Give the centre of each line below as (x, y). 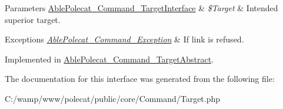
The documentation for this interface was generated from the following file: (140, 79)
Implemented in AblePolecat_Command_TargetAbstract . (109, 59)
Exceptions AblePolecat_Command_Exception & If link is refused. (124, 39)
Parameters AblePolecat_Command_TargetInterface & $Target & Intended (141, 8)
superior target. (33, 19)
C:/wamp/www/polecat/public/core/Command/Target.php (113, 98)
